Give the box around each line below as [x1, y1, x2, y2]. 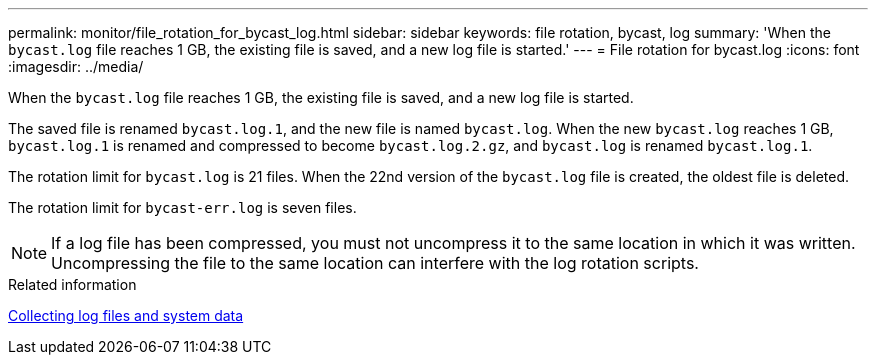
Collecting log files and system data [8, 307, 244, 324]
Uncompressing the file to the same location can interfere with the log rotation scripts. [51, 253, 699, 273]
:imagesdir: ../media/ [8, 58, 144, 75]
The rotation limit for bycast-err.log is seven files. [8, 199, 357, 216]
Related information [8, 276, 137, 293]
